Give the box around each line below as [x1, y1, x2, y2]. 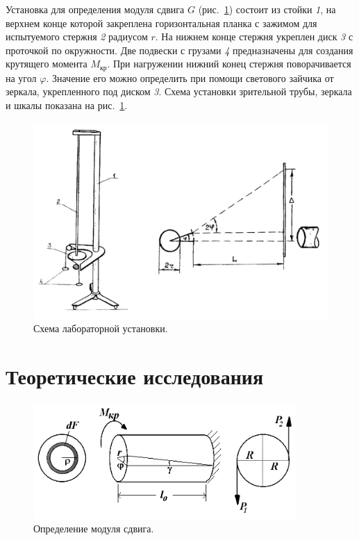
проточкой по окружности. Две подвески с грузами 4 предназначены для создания [6, 42, 353, 57]
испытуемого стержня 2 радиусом [6, 29, 148, 44]
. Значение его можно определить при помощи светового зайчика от [46, 70, 334, 85]
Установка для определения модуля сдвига [6, 2, 185, 16]
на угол [6, 70, 37, 85]
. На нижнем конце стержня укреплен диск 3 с [155, 29, 353, 44]
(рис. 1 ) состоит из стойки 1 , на [198, 2, 336, 16]
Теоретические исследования [6, 362, 264, 391]
